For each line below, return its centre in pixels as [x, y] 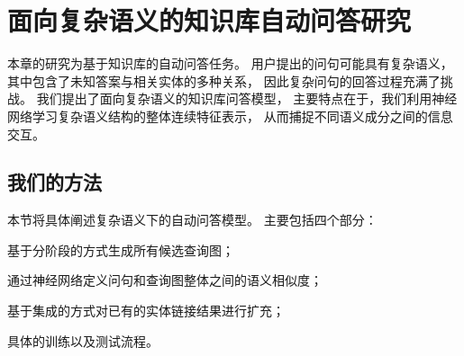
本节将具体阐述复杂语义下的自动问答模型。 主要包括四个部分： [192, 220]
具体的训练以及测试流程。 [83, 340]
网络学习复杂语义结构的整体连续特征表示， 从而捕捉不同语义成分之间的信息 [230, 116]
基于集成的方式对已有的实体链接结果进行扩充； [146, 311]
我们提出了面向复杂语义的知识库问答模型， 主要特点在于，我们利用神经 [247, 98]
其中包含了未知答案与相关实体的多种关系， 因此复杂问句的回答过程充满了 [224, 80]
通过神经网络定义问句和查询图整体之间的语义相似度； [165, 280]
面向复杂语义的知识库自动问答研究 [209, 20]
